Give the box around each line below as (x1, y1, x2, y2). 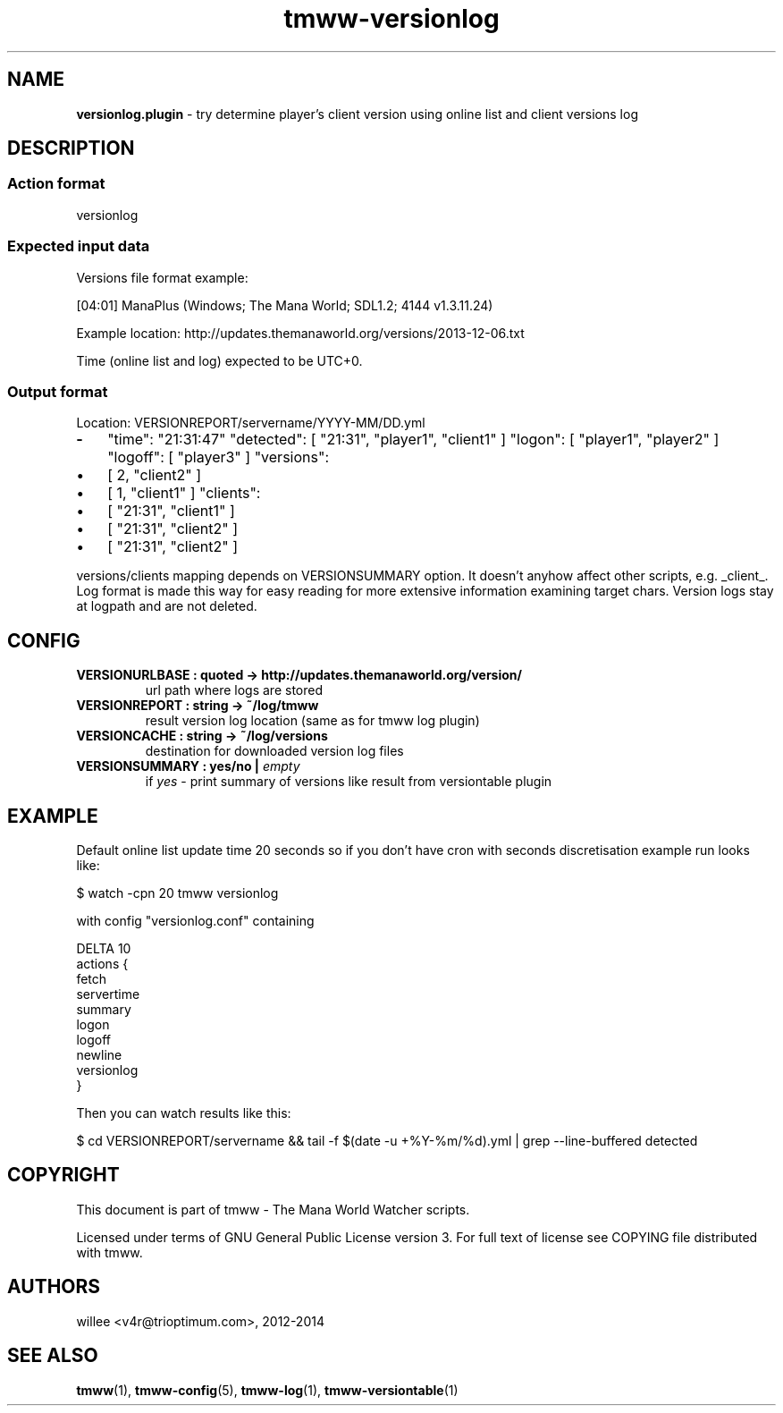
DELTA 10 (76, 941, 131, 956)
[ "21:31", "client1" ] (107, 502, 235, 520)
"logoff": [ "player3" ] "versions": (107, 448, 330, 467)
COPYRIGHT (7, 1163, 120, 1187)
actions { (76, 956, 129, 971)
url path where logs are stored (145, 682, 323, 698)
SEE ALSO (7, 1344, 98, 1367)
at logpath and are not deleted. (76, 598, 257, 614)
